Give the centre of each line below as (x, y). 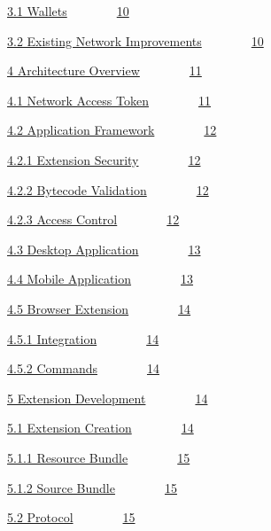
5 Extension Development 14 (108, 398)
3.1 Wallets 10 (68, 11)
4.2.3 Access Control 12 (93, 219)
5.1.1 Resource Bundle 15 (99, 457)
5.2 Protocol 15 (71, 517)
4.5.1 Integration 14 (83, 338)
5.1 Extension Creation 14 (101, 428)
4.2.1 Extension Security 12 (104, 159)
